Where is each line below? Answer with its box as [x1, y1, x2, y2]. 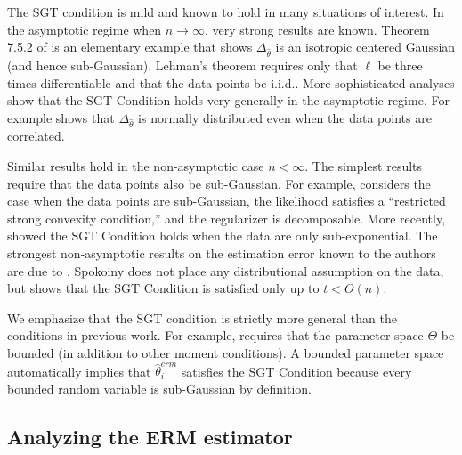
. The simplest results [304, 157, 423, 175]
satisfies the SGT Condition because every [181, 362, 412, 380]
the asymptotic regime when [7, 20, 162, 38]
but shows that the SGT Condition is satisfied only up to [7, 279, 320, 297]
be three [377, 55, 423, 74]
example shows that [7, 108, 115, 126]
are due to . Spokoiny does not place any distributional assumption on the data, [7, 261, 444, 280]
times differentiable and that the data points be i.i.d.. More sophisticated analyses [7, 73, 455, 92]
